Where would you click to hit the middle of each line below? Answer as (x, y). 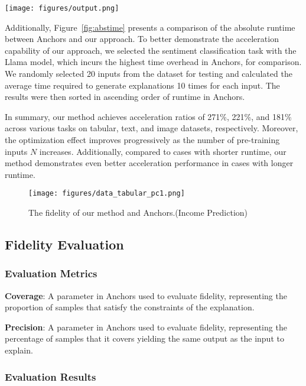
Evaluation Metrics (51, 273)
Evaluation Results (51, 376)
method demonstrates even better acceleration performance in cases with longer (149, 163)
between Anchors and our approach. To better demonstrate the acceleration (142, 39)
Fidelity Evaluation (64, 244)
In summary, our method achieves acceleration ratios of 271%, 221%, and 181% (148, 116)
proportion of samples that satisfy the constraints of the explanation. (130, 307)
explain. (19, 350)
